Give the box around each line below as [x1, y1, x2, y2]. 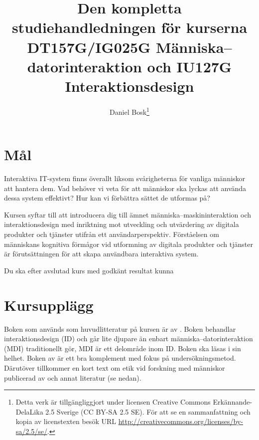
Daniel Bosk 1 [110, 105, 149, 117]
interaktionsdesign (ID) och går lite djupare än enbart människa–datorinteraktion [4, 333, 253, 344]
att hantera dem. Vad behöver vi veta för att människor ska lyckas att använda [4, 183, 247, 193]
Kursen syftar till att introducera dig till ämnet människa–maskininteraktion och [4, 209, 252, 220]
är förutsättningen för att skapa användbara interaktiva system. [4, 248, 199, 259]
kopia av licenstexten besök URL [15, 416, 116, 427]
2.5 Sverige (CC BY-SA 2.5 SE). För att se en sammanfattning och [45, 406, 251, 417]
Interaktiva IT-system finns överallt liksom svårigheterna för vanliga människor [4, 173, 246, 184]
